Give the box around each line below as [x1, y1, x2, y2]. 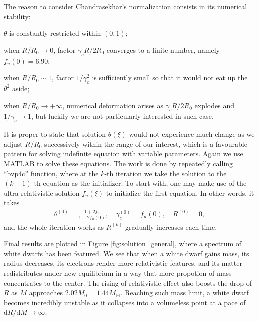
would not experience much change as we [129, 129, 255, 139]
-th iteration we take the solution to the [104, 168, 227, 178]
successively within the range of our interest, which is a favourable [44, 138, 247, 149]
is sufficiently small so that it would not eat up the [92, 72, 248, 83]
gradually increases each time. [125, 221, 217, 232]
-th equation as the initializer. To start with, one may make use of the [31, 178, 247, 188]
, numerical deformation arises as [62, 100, 163, 110]
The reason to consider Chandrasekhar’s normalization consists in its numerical [4, 1, 247, 11]
